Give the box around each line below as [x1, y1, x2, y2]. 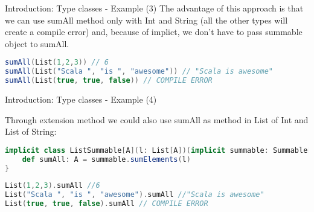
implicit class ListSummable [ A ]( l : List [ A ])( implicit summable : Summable [5, 146, 308, 155]
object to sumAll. [5, 37, 69, 50]
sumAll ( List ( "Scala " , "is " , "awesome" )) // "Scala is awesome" [5, 67, 273, 76]
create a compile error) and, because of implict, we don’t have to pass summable [5, 25, 303, 38]
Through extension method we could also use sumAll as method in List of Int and [5, 113, 309, 126]
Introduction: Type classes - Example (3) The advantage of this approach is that [5, 2, 304, 14]
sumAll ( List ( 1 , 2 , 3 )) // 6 [5, 58, 109, 67]
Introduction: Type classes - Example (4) [5, 93, 157, 105]
